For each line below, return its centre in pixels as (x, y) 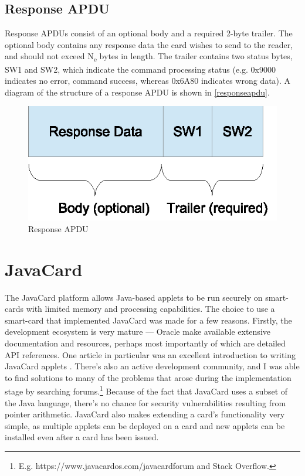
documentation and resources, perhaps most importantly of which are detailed (145, 343)
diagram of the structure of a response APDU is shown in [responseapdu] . (137, 92)
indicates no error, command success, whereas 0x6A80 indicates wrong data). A (148, 81)
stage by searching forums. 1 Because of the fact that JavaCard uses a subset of (146, 390)
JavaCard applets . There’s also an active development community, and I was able (152, 366)
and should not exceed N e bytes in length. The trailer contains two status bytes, (149, 57)
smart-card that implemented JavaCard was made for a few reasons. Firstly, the (148, 320)
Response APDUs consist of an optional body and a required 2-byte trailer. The (149, 33)
